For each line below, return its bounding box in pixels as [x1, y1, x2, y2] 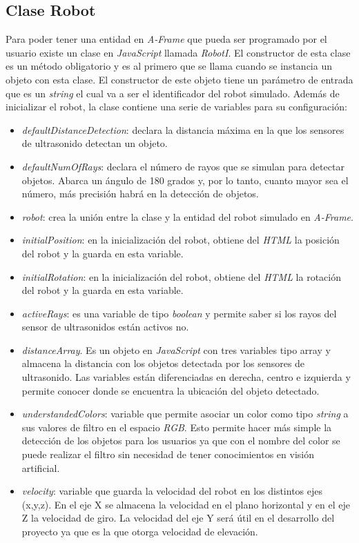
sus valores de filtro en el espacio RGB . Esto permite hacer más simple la [21, 419, 332, 434]
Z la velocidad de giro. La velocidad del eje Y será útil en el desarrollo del [21, 511, 335, 525]
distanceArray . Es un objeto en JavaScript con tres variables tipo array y [21, 342, 331, 357]
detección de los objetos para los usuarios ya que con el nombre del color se [21, 433, 340, 448]
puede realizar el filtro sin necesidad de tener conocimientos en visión [21, 447, 314, 462]
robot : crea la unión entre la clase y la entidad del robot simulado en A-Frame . [21, 209, 353, 224]
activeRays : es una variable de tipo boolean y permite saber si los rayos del [21, 306, 337, 320]
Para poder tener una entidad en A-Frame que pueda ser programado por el [6, 32, 327, 46]
